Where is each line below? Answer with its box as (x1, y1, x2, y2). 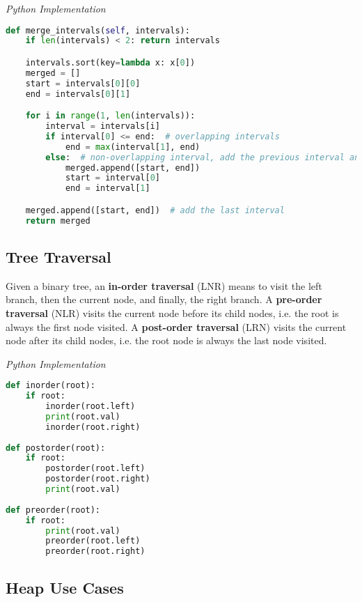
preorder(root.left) (45, 536, 141, 546)
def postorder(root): (6, 442, 106, 453)
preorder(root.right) (45, 546, 145, 557)
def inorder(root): (6, 380, 95, 391)
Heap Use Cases (6, 576, 124, 598)
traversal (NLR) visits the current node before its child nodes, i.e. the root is (6, 305, 339, 320)
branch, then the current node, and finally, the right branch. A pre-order (6, 292, 322, 307)
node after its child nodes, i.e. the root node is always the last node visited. (6, 333, 327, 348)
